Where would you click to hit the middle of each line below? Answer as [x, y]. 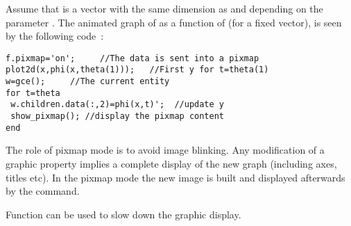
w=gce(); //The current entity [88, 82]
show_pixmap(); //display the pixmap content [117, 116]
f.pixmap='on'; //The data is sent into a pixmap [132, 58]
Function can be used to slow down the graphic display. [123, 214]
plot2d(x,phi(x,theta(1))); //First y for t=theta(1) [137, 70]
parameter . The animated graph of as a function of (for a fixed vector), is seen [174, 22]
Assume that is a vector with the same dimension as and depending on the [164, 8]
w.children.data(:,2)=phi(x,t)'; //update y [117, 105]
